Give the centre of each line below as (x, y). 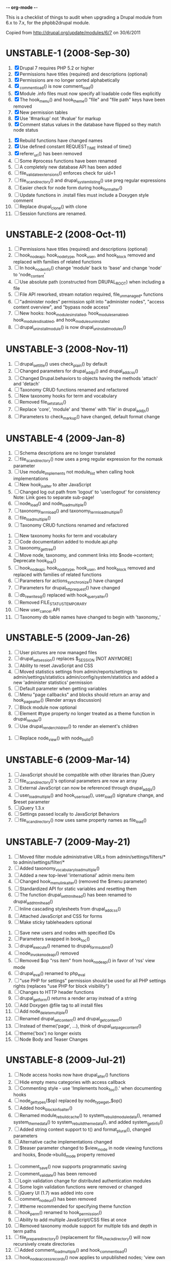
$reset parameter (32, 802)
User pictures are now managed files (58, 652)
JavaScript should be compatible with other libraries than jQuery (87, 775)
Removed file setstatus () (43, 402)
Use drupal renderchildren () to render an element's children (79, 727)
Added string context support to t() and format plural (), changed (85, 1130)
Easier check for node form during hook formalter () (71, 188)
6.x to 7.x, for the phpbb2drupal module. (48, 23)
